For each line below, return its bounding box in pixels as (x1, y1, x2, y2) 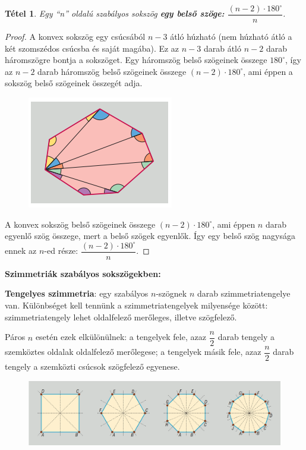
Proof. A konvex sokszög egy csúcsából (5, 30, 146, 43)
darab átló (203, 42, 242, 54)
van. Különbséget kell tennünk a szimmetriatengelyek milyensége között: (5, 299, 268, 311)
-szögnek (156, 287, 187, 300)
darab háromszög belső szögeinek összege (37, 65, 187, 77)
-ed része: (44, 244, 78, 257)
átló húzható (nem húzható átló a (170, 30, 292, 43)
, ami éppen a (243, 65, 293, 77)
